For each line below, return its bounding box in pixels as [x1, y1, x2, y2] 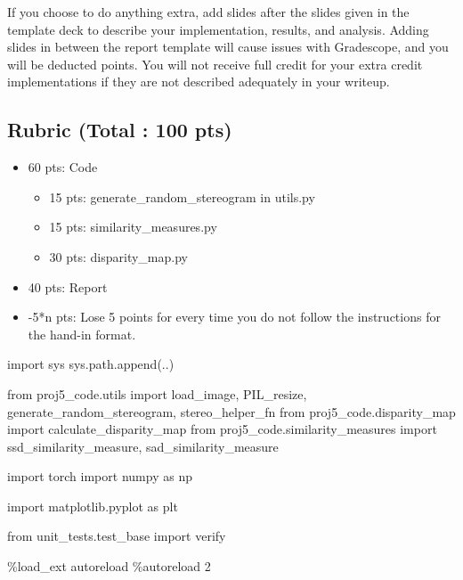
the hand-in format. [28, 324, 136, 343]
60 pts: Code [28, 158, 98, 176]
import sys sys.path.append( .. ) [7, 355, 175, 373]
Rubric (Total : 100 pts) [7, 116, 232, 143]
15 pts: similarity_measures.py [49, 217, 217, 236]
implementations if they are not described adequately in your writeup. [7, 72, 390, 91]
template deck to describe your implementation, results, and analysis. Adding [7, 20, 429, 38]
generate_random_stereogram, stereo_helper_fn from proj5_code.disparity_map [7, 402, 456, 421]
